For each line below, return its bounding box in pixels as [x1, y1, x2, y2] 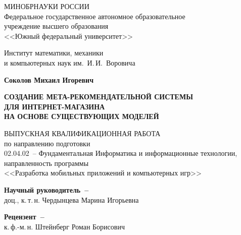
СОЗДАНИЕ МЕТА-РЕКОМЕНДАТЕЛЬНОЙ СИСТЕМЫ [4, 91, 193, 102]
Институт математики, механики [4, 47, 104, 58]
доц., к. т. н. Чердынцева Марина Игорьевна [4, 194, 139, 205]
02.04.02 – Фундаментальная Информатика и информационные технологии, [4, 148, 237, 158]
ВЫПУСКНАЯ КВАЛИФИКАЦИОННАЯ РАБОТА [4, 128, 161, 138]
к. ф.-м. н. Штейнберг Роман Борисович [4, 221, 125, 231]
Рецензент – [4, 211, 44, 222]
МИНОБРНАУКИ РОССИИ [4, 1, 89, 11]
